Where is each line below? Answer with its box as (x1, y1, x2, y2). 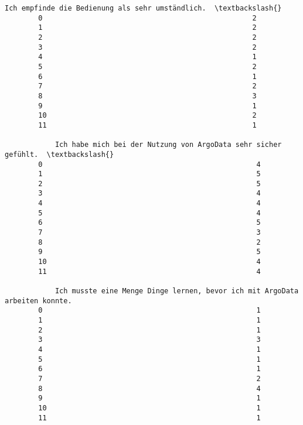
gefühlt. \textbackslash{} (5, 150, 114, 159)
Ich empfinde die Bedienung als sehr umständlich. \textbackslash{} (5, 4, 282, 12)
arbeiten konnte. (5, 296, 72, 305)
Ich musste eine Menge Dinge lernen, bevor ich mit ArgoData (55, 287, 299, 296)
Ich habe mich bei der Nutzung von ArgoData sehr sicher (55, 140, 282, 149)
